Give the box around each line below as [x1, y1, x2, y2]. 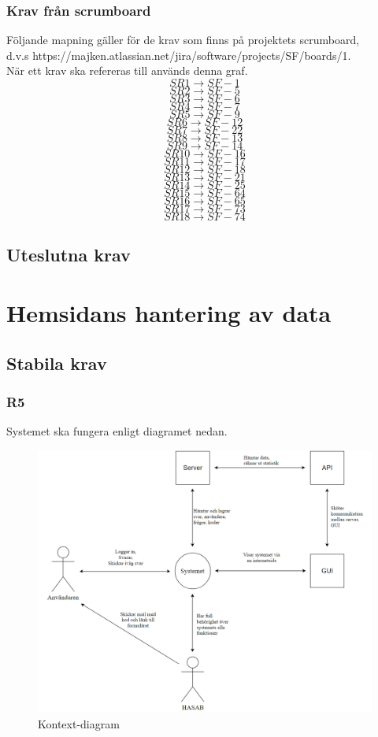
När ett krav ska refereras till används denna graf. [6, 62, 248, 79]
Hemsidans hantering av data [6, 296, 332, 328]
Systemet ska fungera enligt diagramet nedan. [6, 423, 228, 439]
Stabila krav [6, 350, 107, 375]
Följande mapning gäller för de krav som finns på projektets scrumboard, [6, 31, 360, 48]
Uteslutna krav [6, 243, 131, 267]
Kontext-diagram [38, 716, 120, 732]
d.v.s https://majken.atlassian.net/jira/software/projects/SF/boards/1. [6, 46, 351, 63]
